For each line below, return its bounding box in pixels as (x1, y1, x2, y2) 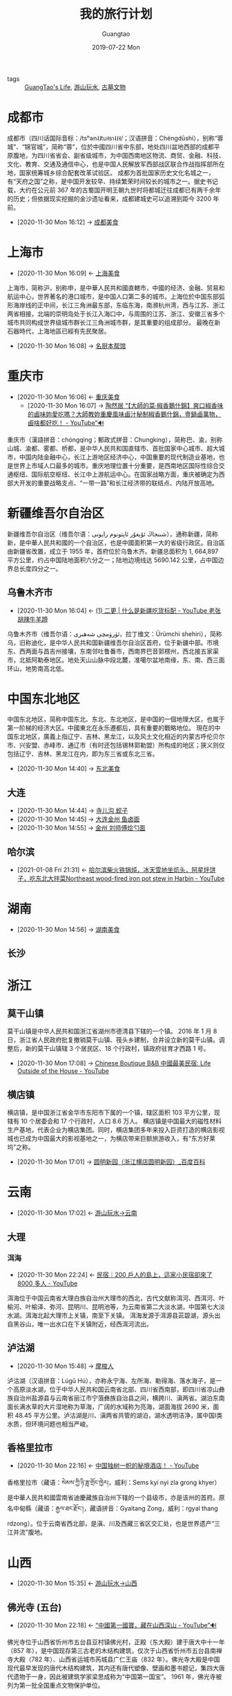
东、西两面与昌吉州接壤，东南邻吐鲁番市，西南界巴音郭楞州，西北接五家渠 (7, 647, 219, 655)
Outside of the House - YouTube (17, 1067, 109, 1075)
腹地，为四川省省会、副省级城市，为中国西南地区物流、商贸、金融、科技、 (12, 151, 225, 159)
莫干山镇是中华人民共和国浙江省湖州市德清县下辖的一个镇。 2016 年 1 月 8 (7, 1027, 217, 1036)
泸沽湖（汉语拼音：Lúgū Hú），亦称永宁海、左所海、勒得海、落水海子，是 (7, 1376, 216, 1384)
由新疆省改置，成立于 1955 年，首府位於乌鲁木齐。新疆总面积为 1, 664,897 (7, 547, 219, 555)
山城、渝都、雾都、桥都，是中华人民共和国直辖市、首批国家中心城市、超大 (7, 444, 219, 452)
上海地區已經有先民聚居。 (37, 327, 110, 335)
